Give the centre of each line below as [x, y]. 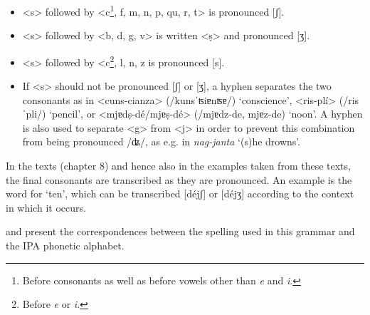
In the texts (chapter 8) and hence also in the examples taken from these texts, [178, 166]
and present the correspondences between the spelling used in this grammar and [180, 231]
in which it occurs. [46, 207]
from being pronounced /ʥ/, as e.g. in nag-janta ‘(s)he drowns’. [162, 141]
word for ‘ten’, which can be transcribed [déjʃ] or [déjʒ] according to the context [180, 193]
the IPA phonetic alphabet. [65, 246]
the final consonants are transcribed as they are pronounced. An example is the [179, 179]
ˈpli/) [34, 114]
